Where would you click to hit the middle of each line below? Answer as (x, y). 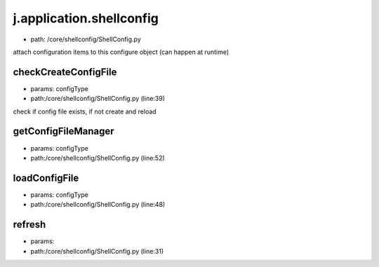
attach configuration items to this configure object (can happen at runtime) (121, 52)
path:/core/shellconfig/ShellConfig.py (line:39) (98, 99)
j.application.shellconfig (86, 18)
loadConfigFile (46, 178)
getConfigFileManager (64, 131)
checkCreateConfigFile (65, 72)
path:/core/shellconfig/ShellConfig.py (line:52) (98, 158)
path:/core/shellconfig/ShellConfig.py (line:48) (98, 205)
